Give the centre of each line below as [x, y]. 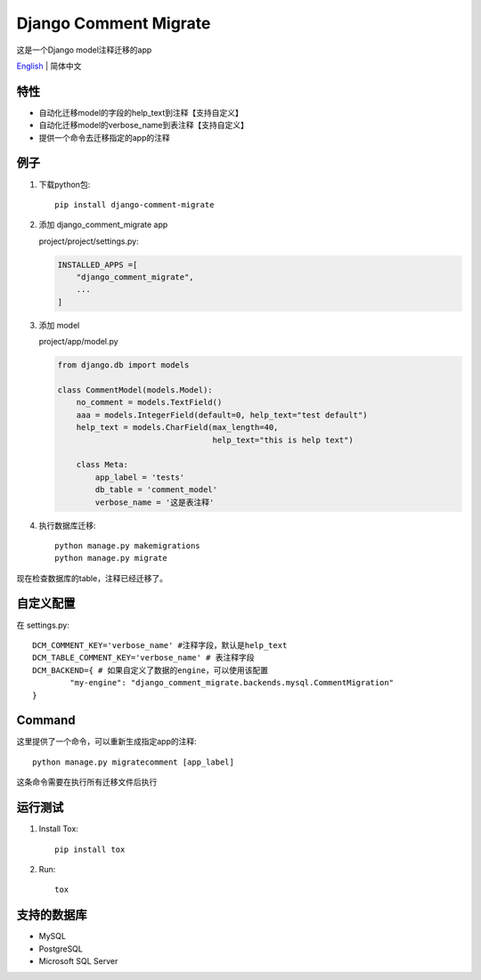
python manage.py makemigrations [127, 546]
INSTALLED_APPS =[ [98, 264]
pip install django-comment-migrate [135, 204]
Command [46, 721]
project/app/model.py [79, 342]
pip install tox [90, 849]
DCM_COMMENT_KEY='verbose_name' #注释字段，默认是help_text [160, 645]
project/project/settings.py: [89, 241]
